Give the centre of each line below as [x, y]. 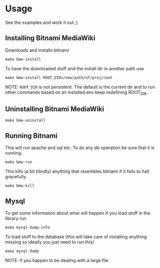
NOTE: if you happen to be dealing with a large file [57, 260]
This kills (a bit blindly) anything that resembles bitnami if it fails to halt [77, 171]
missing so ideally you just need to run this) [50, 242]
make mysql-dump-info [28, 227]
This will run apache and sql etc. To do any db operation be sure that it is [80, 148]
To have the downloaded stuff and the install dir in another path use [75, 68]
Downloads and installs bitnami [37, 50]
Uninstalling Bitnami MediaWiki [55, 109]
